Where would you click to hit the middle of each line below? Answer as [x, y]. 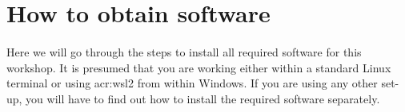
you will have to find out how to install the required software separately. [203, 98]
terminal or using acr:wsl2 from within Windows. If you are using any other [192, 83]
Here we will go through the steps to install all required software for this [184, 51]
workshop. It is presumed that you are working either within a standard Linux [199, 67]
